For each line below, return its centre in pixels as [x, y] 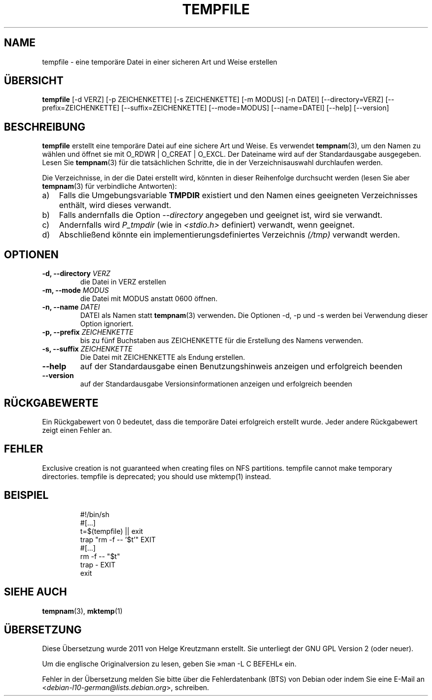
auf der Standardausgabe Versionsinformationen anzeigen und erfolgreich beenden [216, 384]
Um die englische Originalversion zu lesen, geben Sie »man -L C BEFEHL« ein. [169, 664]
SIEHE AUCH [36, 592]
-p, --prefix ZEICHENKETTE [88, 332]
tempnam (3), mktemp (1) [82, 611]
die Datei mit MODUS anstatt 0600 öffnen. [149, 299]
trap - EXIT [98, 564]
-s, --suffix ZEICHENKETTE [87, 349]
